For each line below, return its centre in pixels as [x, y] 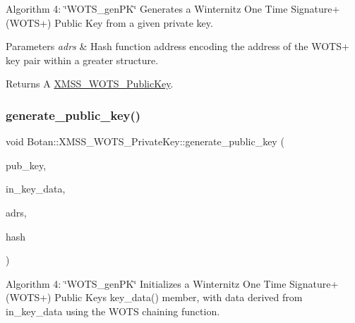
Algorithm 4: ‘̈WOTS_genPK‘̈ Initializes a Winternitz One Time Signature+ [172, 283]
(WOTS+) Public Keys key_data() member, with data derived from [154, 297]
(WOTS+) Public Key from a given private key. [109, 22]
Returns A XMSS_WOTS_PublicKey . [90, 84]
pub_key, [26, 165]
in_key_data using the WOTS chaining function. [113, 311]
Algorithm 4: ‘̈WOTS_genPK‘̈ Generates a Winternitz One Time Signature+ [173, 8]
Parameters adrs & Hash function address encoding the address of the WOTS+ [177, 46]
